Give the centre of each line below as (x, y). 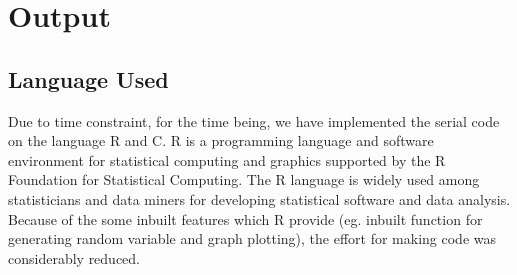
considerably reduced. (74, 257)
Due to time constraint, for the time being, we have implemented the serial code (254, 120)
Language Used (88, 78)
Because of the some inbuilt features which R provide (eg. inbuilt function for (245, 218)
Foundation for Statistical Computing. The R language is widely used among (244, 179)
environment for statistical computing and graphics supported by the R (227, 159)
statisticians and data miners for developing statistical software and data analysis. (259, 198)
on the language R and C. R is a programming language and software (221, 140)
